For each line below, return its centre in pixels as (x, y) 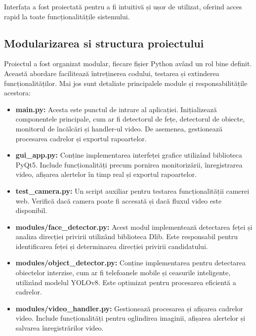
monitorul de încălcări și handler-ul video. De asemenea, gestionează (119, 128)
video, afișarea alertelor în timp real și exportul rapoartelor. (106, 174)
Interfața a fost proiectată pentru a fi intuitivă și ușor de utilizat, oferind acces (123, 6)
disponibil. (31, 210)
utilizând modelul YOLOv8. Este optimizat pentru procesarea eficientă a (126, 282)
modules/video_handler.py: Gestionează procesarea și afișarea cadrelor (129, 308)
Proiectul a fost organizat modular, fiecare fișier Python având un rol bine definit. (128, 63)
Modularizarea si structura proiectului (104, 43)
